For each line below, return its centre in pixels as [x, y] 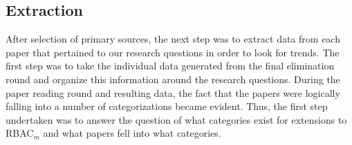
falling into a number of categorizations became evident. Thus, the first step [167, 106]
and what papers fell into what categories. [132, 133]
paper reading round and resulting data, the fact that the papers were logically [173, 92]
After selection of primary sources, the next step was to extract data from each [173, 39]
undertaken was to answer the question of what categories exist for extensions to [176, 119]
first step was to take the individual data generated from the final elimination [170, 66]
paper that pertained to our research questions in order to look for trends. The [173, 52]
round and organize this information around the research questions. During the [173, 79]
